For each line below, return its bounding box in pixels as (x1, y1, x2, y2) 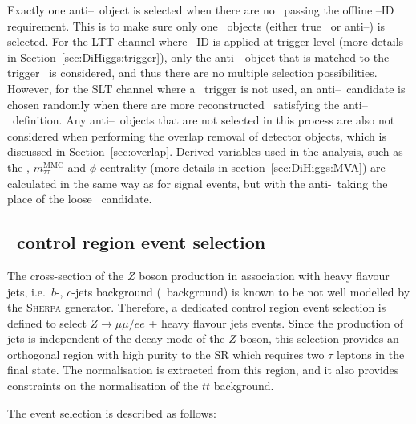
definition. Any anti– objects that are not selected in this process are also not (12, 112, 395, 128)
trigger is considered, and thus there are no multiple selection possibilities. (7, 64, 378, 81)
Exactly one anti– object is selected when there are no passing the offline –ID (7, 2, 394, 18)
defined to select (7, 314, 87, 331)
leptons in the (337, 345, 405, 362)
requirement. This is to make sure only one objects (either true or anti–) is (7, 17, 386, 34)
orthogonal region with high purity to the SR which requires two (7, 345, 325, 362)
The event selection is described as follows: (7, 404, 216, 421)
